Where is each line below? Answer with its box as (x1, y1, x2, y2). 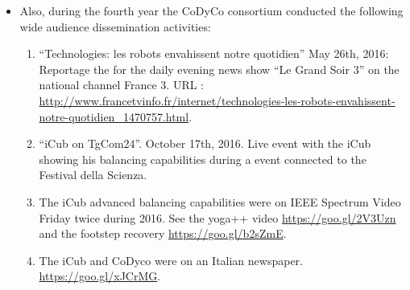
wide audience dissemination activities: (19, 18, 211, 35)
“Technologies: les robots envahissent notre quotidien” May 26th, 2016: (39, 45, 389, 62)
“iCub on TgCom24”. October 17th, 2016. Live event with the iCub (39, 135, 371, 152)
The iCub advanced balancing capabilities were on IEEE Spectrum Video (39, 193, 401, 210)
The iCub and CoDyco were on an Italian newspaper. (39, 251, 303, 268)
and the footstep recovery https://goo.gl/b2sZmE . (39, 225, 287, 242)
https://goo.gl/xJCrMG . (39, 268, 161, 284)
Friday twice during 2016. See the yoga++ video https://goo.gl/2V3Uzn (39, 209, 396, 226)
